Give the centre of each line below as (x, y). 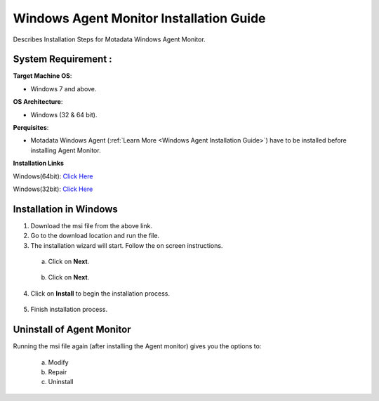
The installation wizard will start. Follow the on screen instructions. (127, 245)
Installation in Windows (66, 209)
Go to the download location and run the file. (95, 236)
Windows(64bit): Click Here (53, 176)
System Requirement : (62, 59)
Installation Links (39, 163)
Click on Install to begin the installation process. (100, 293)
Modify (59, 362)
